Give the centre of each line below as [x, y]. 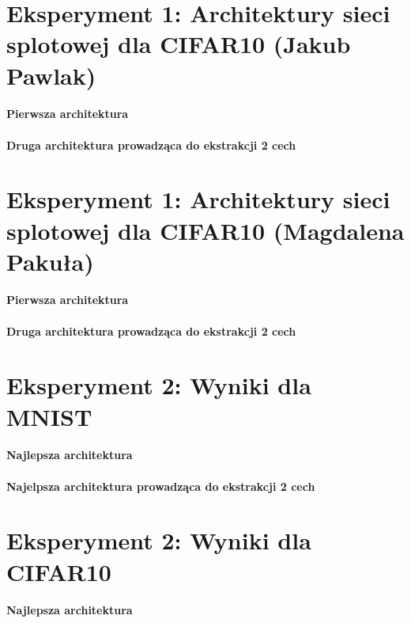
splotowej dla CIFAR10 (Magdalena [205, 230]
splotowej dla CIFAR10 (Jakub [179, 44]
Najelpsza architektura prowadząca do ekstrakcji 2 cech [161, 486]
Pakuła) [50, 261]
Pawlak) [51, 75]
